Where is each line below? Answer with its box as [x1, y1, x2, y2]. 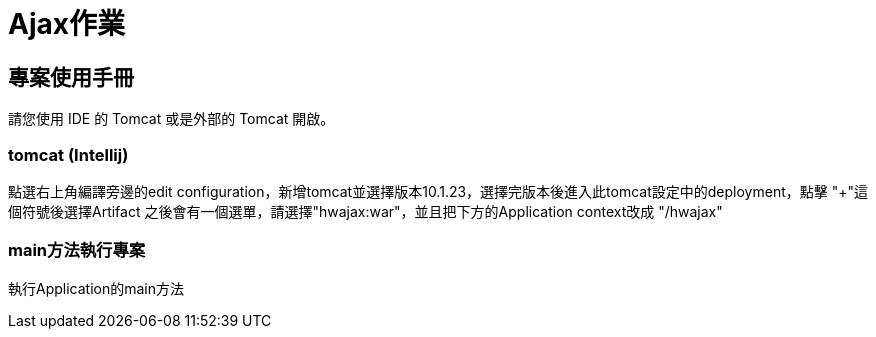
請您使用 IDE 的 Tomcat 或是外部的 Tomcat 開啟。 [8, 110, 335, 128]
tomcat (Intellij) [8, 144, 129, 165]
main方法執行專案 [8, 240, 146, 261]
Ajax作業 [8, 7, 125, 41]
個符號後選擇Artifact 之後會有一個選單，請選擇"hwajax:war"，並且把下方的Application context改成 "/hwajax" [8, 202, 723, 220]
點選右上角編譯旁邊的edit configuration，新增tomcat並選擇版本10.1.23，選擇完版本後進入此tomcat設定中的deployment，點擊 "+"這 [8, 182, 868, 200]
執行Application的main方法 [8, 279, 185, 297]
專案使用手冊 [8, 64, 134, 90]
